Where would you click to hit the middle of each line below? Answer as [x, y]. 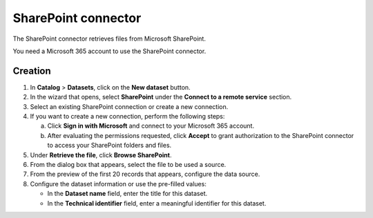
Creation [32, 71]
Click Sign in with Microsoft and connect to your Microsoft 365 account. [151, 126]
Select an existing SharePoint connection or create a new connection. [129, 106]
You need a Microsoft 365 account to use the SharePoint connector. [109, 51]
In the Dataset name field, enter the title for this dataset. [127, 194]
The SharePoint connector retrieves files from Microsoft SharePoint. [109, 39]
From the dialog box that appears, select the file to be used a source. [128, 164]
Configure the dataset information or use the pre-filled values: [118, 184]
